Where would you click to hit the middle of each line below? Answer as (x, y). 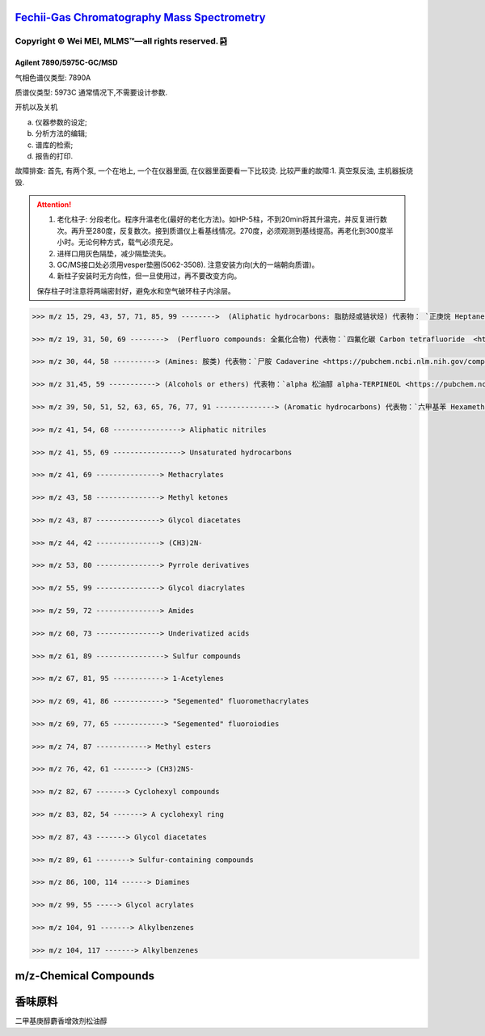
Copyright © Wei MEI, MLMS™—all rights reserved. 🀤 (121, 41)
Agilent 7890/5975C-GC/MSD (66, 63)
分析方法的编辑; (61, 133)
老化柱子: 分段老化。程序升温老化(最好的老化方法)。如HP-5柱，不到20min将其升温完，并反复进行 (218, 219)
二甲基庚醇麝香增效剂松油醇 (61, 1021)
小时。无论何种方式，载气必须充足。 (117, 242)
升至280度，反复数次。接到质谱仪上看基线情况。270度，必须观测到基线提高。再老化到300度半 (236, 230)
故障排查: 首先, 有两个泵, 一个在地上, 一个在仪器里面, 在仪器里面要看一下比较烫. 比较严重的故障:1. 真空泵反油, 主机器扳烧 (214, 171)
